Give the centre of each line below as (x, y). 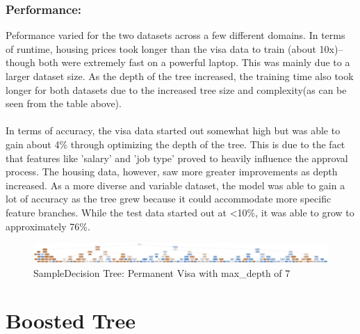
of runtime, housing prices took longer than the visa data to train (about (161, 48)
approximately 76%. (48, 226)
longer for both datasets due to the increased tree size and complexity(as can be (176, 89)
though (21, 62)
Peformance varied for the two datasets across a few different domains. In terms (175, 35)
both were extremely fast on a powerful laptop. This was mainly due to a (194, 62)
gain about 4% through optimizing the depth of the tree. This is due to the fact (175, 144)
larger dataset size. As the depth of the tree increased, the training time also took (180, 76)
